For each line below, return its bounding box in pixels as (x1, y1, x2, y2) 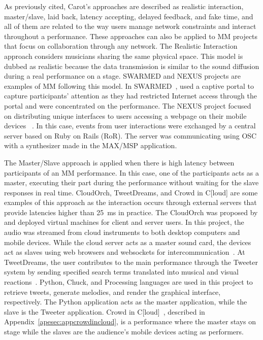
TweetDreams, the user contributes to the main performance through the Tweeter (4, 256, 258, 267)
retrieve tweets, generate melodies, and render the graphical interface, (4, 286, 221, 297)
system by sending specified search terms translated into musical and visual (4, 266, 239, 277)
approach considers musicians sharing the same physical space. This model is (4, 50, 243, 61)
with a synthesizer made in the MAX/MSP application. (4, 140, 177, 151)
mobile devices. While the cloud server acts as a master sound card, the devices (4, 236, 251, 247)
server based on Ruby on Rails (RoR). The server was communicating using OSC (4, 130, 257, 141)
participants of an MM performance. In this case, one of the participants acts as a (4, 167, 259, 178)
